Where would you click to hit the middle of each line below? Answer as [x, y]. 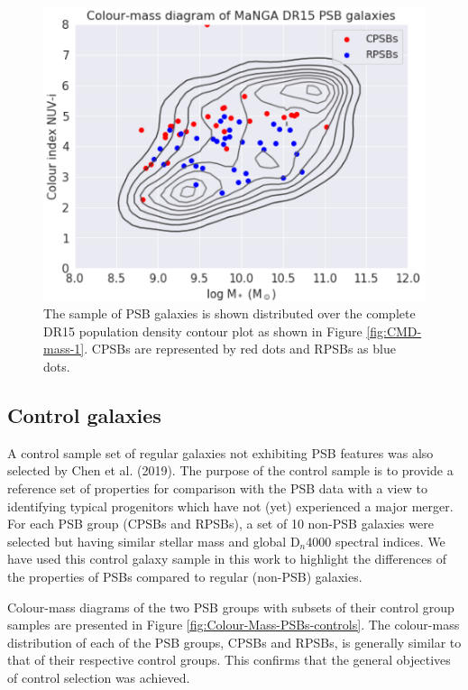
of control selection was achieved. [99, 677]
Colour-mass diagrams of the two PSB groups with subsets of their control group [231, 607]
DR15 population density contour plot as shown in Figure [203, 331]
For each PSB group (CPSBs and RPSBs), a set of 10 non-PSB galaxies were [220, 524]
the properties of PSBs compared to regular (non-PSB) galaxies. [185, 576]
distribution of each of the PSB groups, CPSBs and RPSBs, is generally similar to [234, 642]
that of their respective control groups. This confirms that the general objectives [229, 660]
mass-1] [64, 349]
